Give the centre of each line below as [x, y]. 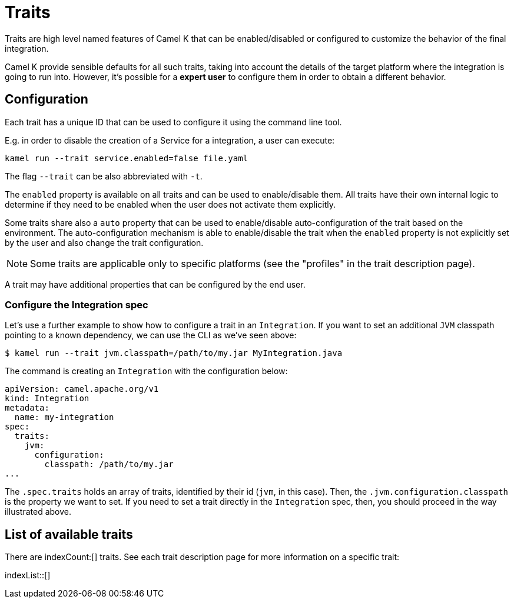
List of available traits [69, 534]
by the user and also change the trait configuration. [104, 242]
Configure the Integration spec [77, 304]
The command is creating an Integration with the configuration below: [146, 371]
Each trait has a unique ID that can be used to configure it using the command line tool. [173, 122]
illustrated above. [38, 512]
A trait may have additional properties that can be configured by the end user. [155, 284]
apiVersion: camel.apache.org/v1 [82, 389]
